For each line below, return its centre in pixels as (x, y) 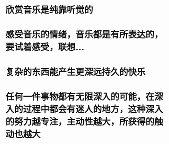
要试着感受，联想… (45, 47)
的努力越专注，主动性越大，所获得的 (80, 122)
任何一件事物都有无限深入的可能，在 (80, 97)
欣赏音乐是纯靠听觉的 (49, 10)
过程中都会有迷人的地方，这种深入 (93, 109)
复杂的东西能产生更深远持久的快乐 (76, 72)
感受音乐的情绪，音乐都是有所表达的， (84, 35)
